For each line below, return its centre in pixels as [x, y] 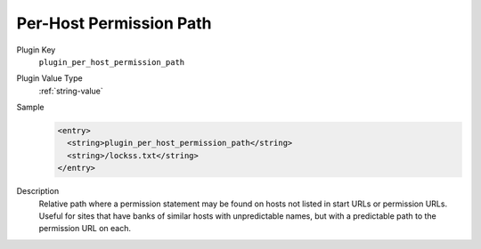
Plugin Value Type [50, 78]
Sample [30, 108]
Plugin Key [36, 50]
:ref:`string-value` [71, 91]
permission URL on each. [85, 229]
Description [38, 191]
